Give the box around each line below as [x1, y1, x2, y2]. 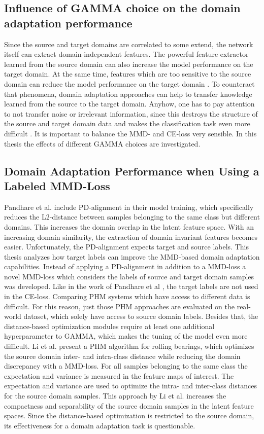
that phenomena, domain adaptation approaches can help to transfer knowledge [4, 88, 252, 99]
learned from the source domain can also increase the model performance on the [4, 58, 253, 69]
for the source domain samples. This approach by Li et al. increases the [4, 390, 226, 401]
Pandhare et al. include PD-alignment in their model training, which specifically [4, 201, 254, 212]
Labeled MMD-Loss [4, 177, 110, 193]
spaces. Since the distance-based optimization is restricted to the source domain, [4, 410, 254, 421]
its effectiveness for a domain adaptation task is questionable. [4, 420, 195, 430]
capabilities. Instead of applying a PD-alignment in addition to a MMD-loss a [4, 261, 246, 272]
